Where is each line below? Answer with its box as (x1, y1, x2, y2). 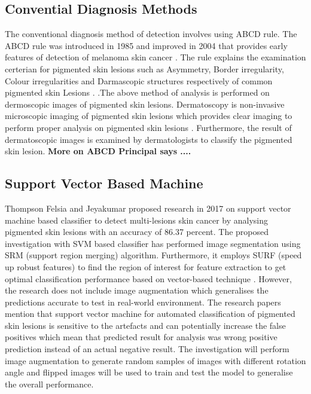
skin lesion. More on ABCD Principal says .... (5, 145, 191, 157)
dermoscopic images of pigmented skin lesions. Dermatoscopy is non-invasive (5, 97, 285, 110)
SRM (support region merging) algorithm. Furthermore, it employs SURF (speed (5, 249, 302, 261)
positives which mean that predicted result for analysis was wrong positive (5, 331, 278, 343)
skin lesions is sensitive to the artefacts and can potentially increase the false (5, 319, 286, 331)
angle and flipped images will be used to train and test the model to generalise (5, 366, 293, 378)
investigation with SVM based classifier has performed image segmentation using (5, 237, 301, 249)
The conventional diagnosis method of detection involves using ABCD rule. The (5, 28, 297, 40)
